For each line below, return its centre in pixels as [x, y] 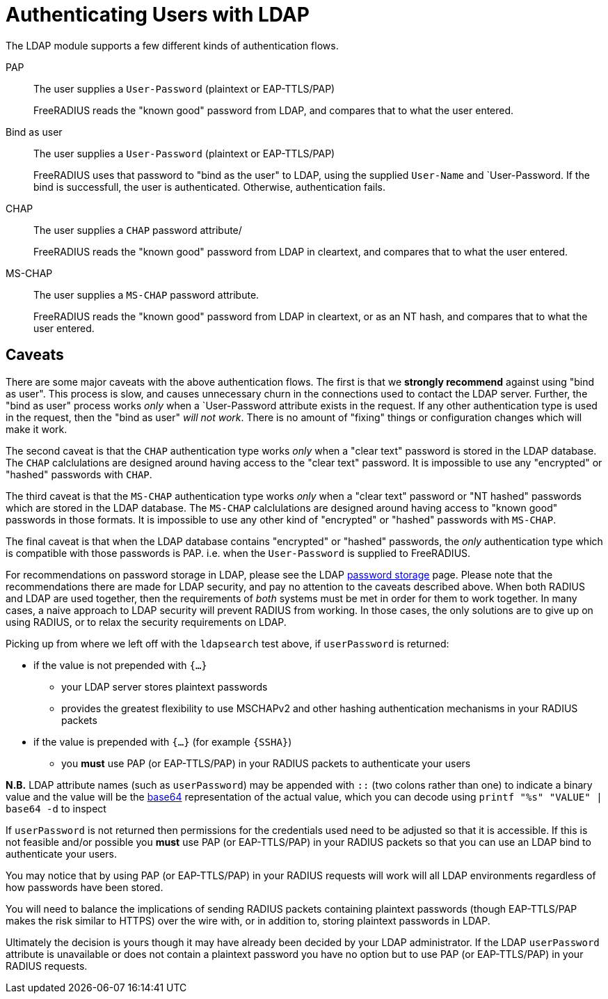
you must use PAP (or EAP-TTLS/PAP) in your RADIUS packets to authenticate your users [266, 763]
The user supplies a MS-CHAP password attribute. [146, 294]
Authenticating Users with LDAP [158, 15]
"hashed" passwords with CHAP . [79, 474]
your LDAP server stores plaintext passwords [165, 686]
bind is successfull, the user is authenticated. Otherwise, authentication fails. [210, 187]
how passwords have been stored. [85, 887]
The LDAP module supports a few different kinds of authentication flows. [172, 45]
